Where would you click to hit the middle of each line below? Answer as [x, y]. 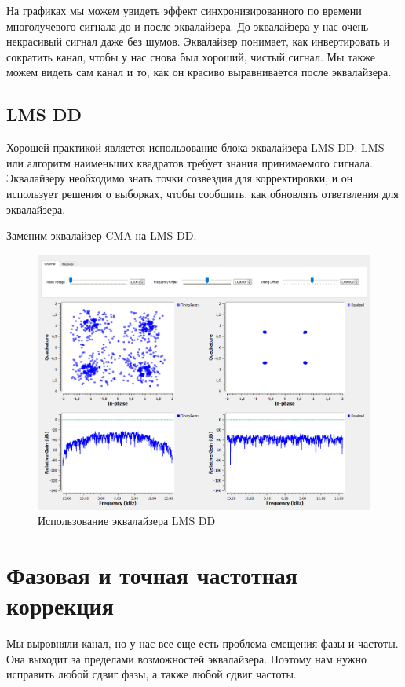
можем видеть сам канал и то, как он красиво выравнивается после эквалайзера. [199, 72]
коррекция [60, 606]
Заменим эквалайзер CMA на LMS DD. [102, 235]
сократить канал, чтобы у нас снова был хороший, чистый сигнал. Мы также [191, 56]
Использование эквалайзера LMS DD [127, 521]
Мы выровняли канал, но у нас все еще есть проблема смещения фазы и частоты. [202, 643]
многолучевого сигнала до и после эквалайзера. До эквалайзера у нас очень [188, 26]
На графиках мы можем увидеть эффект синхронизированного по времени [184, 10]
